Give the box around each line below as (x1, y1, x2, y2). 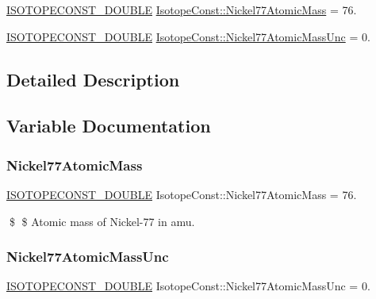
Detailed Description (6, 67, 180, 91)
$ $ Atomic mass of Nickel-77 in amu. (9, 213, 195, 229)
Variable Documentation (6, 113, 211, 138)
